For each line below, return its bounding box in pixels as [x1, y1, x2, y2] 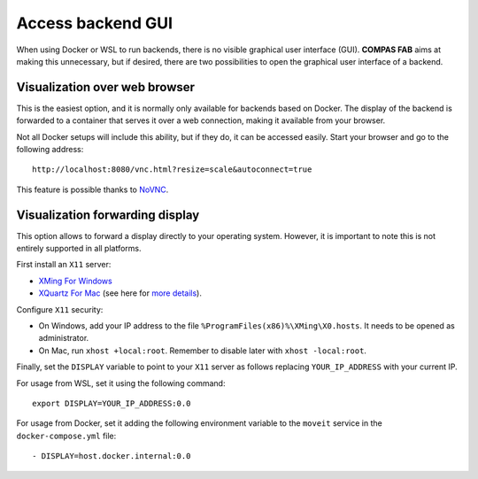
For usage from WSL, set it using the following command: [16, 377, 226, 389]
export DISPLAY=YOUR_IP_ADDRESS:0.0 [32, 398, 191, 408]
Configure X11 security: [16, 304, 104, 314]
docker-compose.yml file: [16, 430, 117, 441]
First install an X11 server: [16, 259, 112, 270]
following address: [16, 144, 84, 155]
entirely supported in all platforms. [16, 243, 142, 254]
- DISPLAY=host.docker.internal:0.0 [32, 452, 191, 461]
